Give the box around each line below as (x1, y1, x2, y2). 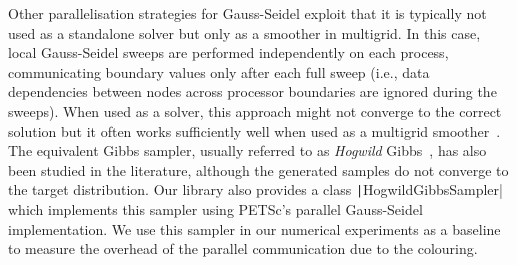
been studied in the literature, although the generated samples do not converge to (8, 159, 509, 180)
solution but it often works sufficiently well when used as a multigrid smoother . (8, 120, 501, 141)
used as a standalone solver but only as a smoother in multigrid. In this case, (8, 22, 481, 43)
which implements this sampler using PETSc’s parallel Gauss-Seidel (8, 199, 423, 219)
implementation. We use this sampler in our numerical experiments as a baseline (8, 218, 501, 239)
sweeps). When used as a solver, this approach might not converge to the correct (8, 100, 502, 121)
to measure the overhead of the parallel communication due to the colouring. (8, 238, 478, 259)
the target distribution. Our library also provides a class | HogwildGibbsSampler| (8, 179, 503, 200)
